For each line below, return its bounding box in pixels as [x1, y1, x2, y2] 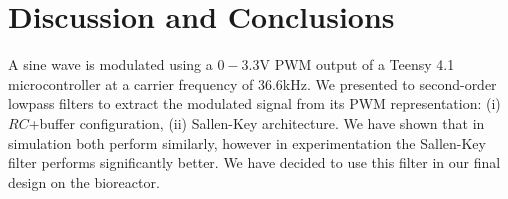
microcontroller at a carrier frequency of [8, 73, 254, 94]
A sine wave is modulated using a [8, 54, 213, 75]
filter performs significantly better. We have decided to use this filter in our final [8, 152, 501, 173]
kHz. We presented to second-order [282, 73, 497, 94]
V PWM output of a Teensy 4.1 [259, 54, 455, 75]
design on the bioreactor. [8, 171, 160, 192]
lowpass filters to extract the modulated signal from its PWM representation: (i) [8, 93, 501, 114]
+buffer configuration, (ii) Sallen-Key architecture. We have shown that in [28, 112, 485, 133]
